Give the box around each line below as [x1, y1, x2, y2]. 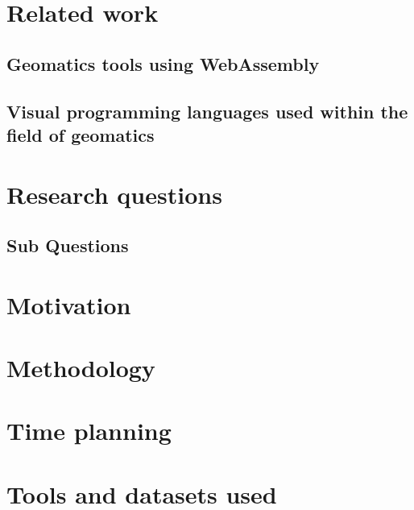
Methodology [6, 351, 155, 384]
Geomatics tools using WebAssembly [6, 51, 320, 76]
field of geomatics [6, 122, 155, 147]
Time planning [6, 414, 172, 447]
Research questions [6, 177, 222, 210]
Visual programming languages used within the [6, 98, 408, 123]
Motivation [6, 288, 131, 321]
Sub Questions [6, 233, 129, 258]
